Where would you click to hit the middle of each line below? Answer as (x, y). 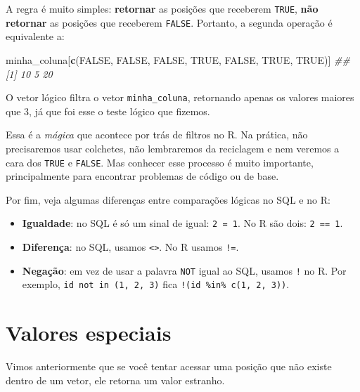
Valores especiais (89, 333)
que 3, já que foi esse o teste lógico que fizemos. (108, 111)
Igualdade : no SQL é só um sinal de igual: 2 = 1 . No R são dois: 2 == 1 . (182, 223)
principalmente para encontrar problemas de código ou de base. (142, 176)
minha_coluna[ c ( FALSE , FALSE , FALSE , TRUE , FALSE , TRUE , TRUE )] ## (178, 59)
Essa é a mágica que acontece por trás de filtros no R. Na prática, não (157, 135)
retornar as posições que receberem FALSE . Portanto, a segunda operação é (169, 22)
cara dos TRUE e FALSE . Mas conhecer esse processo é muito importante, (160, 162)
